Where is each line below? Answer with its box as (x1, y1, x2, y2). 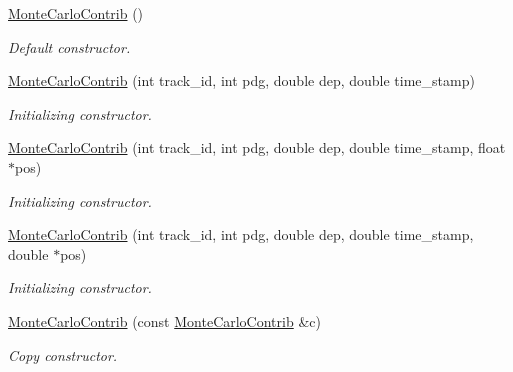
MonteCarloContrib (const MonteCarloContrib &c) (8, 310, 321, 331)
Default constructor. (8, 36, 131, 57)
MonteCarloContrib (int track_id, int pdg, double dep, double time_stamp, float (8, 137, 506, 158)
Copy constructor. (8, 344, 118, 365)
